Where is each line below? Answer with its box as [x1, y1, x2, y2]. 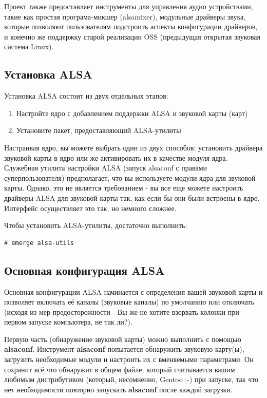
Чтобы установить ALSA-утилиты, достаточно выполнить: [4, 220, 187, 231]
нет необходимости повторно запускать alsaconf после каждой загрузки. [4, 384, 233, 394]
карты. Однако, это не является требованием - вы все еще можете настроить [4, 182, 243, 193]
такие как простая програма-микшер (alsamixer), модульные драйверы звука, [4, 11, 246, 22]
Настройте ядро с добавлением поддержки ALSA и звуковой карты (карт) [16, 107, 248, 118]
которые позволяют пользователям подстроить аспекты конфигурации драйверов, [4, 21, 258, 32]
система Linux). [4, 41, 54, 52]
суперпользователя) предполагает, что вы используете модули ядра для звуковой [4, 172, 256, 183]
